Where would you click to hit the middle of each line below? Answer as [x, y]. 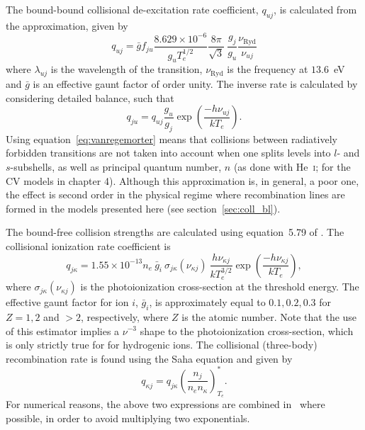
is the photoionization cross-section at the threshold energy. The [220, 287]
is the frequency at [268, 69]
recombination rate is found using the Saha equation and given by [149, 358]
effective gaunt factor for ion [67, 302]
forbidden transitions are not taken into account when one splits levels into [168, 153]
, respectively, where [125, 316]
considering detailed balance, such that [90, 97]
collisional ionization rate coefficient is [88, 245]
